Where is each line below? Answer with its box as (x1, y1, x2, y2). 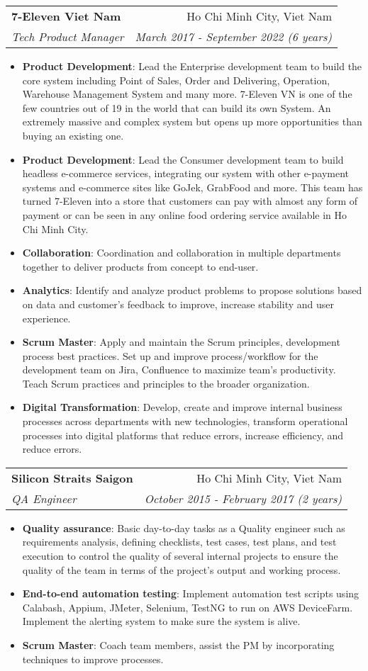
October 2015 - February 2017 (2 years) (144, 490, 342, 507)
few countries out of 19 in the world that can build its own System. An (22, 100, 331, 115)
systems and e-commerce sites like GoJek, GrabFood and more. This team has (22, 179, 363, 194)
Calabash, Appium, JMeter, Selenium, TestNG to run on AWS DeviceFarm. (22, 599, 353, 614)
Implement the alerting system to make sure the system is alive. (22, 614, 301, 628)
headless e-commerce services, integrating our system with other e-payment (22, 166, 350, 181)
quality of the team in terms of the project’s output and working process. (22, 562, 341, 577)
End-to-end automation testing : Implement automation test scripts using (22, 586, 359, 601)
